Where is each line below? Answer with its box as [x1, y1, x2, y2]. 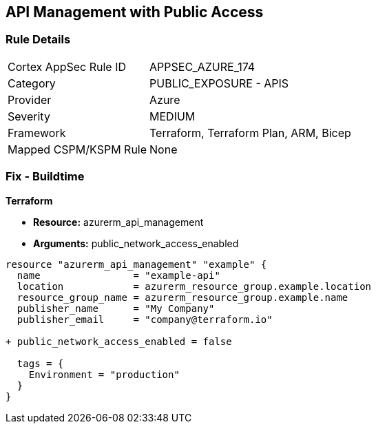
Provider [8, 92, 52, 107]
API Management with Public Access [6, 3, 264, 21]
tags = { [17, 357, 64, 369]
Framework [8, 125, 66, 140]
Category [8, 76, 56, 90]
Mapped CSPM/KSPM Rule [8, 142, 147, 156]
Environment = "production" [28, 368, 180, 380]
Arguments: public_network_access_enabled [33, 237, 239, 249]
